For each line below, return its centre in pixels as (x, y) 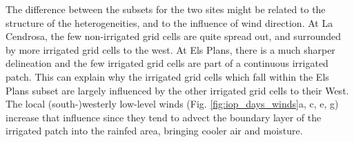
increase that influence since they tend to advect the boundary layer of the (164, 117)
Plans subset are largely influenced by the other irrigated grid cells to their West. (177, 90)
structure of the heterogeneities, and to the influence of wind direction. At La (169, 22)
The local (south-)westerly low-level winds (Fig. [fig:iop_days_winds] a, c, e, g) (172, 104)
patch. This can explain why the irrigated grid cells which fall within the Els (167, 76)
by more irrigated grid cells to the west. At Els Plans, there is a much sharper (170, 49)
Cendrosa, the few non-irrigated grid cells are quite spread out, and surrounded (173, 36)
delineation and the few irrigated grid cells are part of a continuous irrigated (167, 63)
